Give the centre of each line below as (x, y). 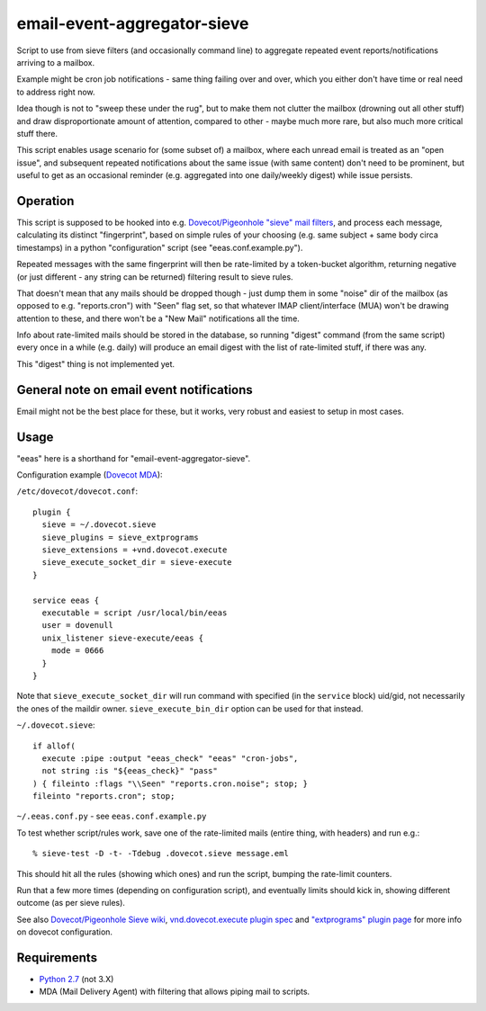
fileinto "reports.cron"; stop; (104, 796)
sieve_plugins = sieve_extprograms (121, 537)
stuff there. (37, 133)
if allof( (54, 746)
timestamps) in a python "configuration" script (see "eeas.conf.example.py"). (160, 247)
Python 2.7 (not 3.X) (76, 980)
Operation (45, 201)
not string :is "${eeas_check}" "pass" (130, 771)
